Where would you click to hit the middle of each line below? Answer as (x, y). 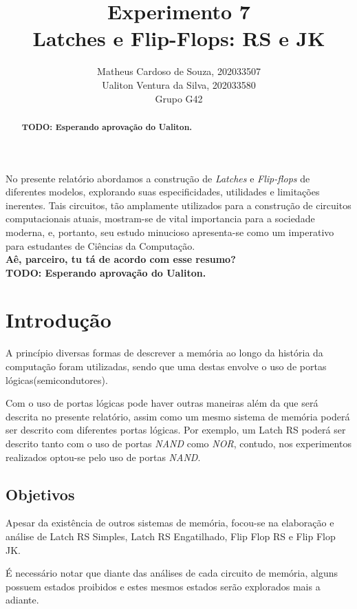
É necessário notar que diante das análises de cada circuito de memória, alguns (172, 573)
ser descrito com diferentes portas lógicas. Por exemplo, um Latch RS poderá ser (176, 430)
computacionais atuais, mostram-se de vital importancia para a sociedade (160, 218)
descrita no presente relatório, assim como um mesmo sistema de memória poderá (178, 416)
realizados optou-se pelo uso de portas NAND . (103, 457)
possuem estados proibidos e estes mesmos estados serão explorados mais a (163, 586)
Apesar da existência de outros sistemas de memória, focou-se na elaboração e (170, 523)
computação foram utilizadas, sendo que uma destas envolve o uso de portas (166, 366)
